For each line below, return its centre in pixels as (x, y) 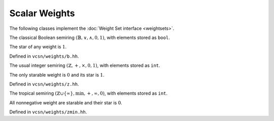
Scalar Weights (42, 13)
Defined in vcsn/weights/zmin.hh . (48, 112)
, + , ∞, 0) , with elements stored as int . (126, 93)
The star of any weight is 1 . (38, 47)
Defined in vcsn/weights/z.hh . (44, 84)
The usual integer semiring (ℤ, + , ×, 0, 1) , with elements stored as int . (85, 65)
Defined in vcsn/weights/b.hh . (44, 56)
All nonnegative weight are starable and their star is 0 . (66, 103)
